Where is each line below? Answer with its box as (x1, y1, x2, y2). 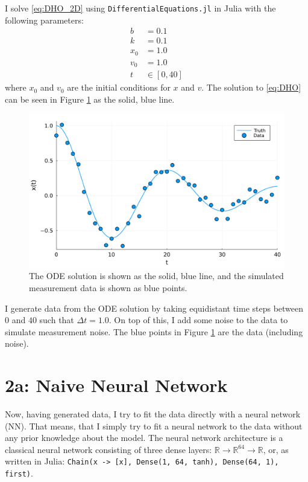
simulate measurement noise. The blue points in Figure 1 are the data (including (5, 325, 303, 338)
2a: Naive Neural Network (5, 373, 228, 397)
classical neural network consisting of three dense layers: (5, 443, 212, 455)
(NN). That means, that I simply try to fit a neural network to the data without (5, 419, 303, 432)
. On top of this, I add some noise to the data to (108, 313, 288, 326)
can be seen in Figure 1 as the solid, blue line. (5, 92, 175, 105)
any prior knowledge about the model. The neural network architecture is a (5, 431, 283, 444)
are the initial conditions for (67, 81, 171, 94)
